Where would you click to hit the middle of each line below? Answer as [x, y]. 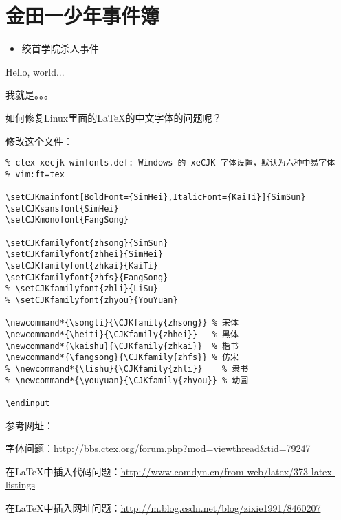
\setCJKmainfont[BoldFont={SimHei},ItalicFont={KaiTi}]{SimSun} [156, 197]
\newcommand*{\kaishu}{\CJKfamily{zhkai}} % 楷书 [122, 346]
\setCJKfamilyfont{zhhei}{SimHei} [85, 255]
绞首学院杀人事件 [60, 48]
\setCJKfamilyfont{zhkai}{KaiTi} [82, 266]
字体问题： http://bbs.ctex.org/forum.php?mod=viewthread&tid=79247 [158, 448]
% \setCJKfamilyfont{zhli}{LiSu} [82, 289]
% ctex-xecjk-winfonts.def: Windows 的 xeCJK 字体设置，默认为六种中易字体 [170, 163]
